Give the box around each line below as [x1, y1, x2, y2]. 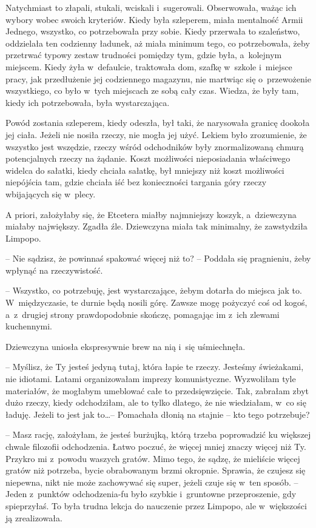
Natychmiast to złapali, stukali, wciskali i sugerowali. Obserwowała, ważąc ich [5, 1, 297, 13]
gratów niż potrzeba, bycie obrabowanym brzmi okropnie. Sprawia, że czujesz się [5, 464, 306, 477]
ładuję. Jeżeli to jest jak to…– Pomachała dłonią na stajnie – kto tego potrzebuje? [5, 408, 310, 420]
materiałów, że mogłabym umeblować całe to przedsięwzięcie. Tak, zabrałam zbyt [5, 384, 309, 397]
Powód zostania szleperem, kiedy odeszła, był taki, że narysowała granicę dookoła [5, 116, 310, 129]
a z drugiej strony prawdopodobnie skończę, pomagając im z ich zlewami [5, 308, 280, 320]
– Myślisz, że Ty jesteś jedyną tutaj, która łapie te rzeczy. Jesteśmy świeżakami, [5, 360, 304, 373]
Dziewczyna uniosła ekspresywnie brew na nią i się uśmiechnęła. [5, 340, 246, 352]
